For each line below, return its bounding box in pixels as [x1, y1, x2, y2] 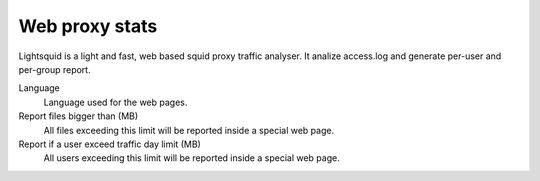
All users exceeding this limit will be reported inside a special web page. [43, 152, 340, 164]
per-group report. [18, 63, 91, 75]
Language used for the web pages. [43, 96, 188, 108]
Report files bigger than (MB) [18, 110, 139, 122]
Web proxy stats [18, 15, 158, 37]
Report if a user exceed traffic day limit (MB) [18, 138, 202, 150]
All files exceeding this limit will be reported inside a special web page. [43, 124, 335, 136]
